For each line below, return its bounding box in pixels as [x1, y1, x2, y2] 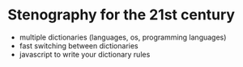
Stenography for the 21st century [7, 6, 236, 24]
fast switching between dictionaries [19, 40, 139, 50]
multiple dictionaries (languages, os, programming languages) [19, 32, 227, 42]
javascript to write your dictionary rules [19, 49, 151, 59]
